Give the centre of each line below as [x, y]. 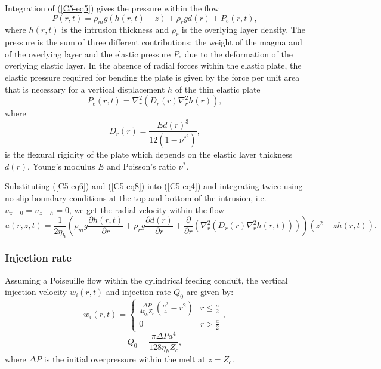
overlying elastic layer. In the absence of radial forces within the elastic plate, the [153, 65]
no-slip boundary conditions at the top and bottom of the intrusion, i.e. [136, 197]
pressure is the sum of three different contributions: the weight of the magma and [154, 42]
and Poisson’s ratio [142, 166]
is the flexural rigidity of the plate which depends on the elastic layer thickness [149, 154]
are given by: [210, 292]
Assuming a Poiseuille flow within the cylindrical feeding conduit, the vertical [146, 280]
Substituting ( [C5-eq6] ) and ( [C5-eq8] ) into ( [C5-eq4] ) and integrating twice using [154, 186]
